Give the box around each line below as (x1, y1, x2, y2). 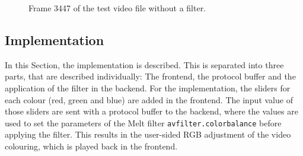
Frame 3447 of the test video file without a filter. (28, 2, 206, 14)
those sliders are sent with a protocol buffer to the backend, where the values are (5, 105, 298, 117)
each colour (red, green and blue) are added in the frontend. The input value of (5, 93, 293, 106)
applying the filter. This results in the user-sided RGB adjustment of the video (5, 128, 291, 141)
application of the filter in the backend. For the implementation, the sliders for (5, 81, 291, 94)
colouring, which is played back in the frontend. (5, 140, 178, 152)
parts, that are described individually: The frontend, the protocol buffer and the (5, 70, 296, 82)
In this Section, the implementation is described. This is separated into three (5, 58, 284, 71)
